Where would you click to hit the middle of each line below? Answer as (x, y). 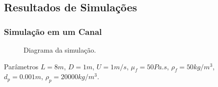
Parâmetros (21, 66)
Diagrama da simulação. (60, 50)
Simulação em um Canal (53, 31)
